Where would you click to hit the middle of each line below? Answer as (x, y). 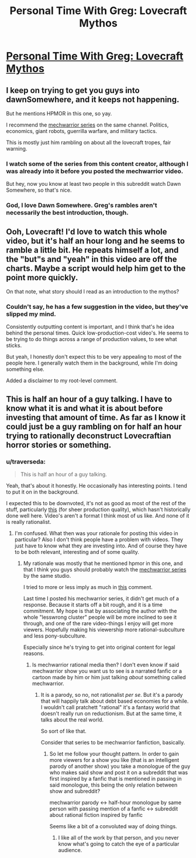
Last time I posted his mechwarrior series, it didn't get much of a (101, 598)
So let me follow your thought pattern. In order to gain (114, 754)
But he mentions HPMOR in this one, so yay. (59, 113)
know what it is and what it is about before (85, 408)
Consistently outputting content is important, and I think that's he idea (90, 327)
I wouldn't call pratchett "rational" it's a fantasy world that (110, 707)
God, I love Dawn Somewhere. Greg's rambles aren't (82, 205)
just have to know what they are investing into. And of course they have (101, 546)
